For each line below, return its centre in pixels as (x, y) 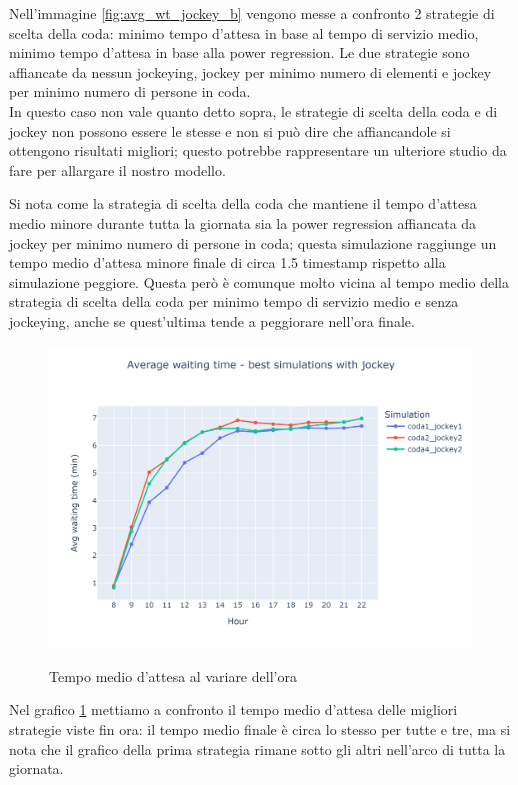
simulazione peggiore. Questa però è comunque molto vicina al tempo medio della (259, 281)
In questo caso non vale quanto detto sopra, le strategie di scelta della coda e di (253, 110)
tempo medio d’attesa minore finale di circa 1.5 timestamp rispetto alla (227, 262)
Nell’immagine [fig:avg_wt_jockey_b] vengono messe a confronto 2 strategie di (252, 13)
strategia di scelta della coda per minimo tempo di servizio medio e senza (234, 301)
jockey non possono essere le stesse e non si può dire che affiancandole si (230, 130)
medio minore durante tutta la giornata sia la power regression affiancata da (243, 222)
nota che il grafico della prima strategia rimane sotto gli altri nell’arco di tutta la (257, 748)
